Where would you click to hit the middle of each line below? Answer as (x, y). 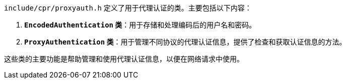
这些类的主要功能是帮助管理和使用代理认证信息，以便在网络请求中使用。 (124, 59)
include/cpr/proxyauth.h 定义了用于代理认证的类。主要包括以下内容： (128, 8)
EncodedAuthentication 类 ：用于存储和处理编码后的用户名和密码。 (140, 25)
